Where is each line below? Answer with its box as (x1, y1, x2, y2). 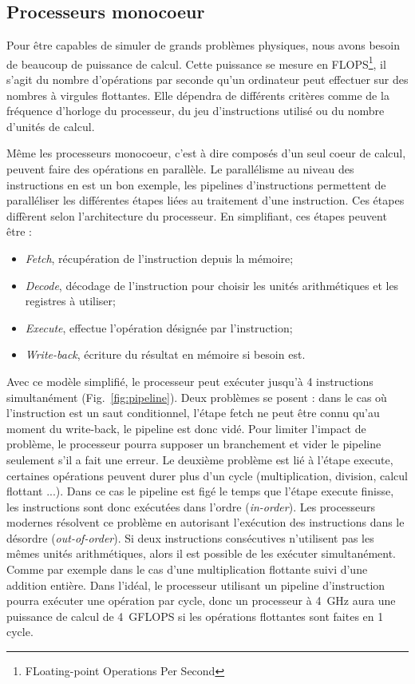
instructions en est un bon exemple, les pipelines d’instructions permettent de (6, 176, 386, 193)
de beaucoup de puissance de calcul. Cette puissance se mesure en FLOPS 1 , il (6, 53, 386, 72)
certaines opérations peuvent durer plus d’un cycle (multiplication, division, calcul (6, 467, 408, 483)
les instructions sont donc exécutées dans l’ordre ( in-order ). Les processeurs (6, 498, 375, 515)
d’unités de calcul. (6, 117, 95, 134)
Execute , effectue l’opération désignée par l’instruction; (25, 319, 293, 336)
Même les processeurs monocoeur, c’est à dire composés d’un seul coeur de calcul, (6, 145, 406, 161)
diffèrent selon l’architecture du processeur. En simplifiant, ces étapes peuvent (6, 207, 387, 224)
